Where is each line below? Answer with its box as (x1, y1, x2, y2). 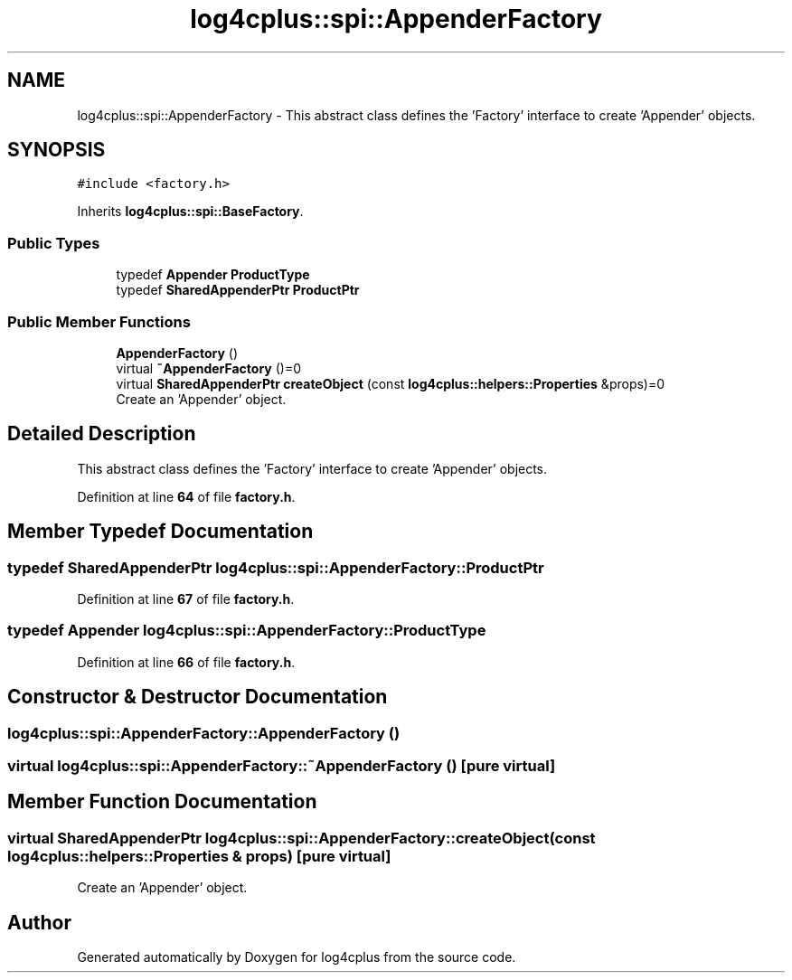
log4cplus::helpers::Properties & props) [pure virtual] (7, 846, 391, 865)
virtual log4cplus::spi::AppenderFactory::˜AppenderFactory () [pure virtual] (7, 756, 556, 775)
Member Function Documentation (7, 790, 317, 814)
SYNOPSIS (7, 138, 106, 162)
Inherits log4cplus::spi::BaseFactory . (77, 203, 304, 220)
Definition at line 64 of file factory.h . (77, 488, 296, 504)
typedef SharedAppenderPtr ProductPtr (116, 282, 360, 298)
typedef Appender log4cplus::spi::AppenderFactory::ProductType (7, 621, 486, 640)
